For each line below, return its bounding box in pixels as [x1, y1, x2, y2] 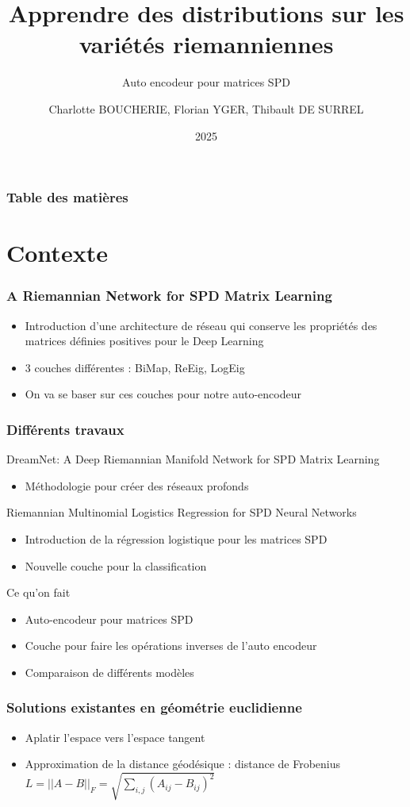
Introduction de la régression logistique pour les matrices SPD [25, 530, 328, 547]
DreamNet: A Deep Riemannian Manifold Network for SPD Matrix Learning [6, 451, 380, 467]
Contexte [6, 236, 108, 269]
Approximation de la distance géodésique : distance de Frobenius [25, 755, 341, 772]
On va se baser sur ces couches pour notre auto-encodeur [25, 386, 302, 402]
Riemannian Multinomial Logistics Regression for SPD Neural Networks [6, 504, 357, 521]
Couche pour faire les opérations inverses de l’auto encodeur [25, 637, 317, 654]
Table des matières [6, 187, 128, 207]
